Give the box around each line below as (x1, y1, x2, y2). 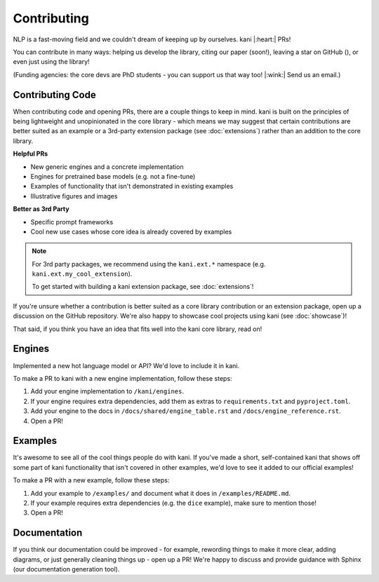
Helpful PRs (13, 149, 48, 158)
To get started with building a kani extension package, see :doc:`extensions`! (32, 283, 254, 291)
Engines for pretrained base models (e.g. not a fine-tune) (30, 172, 196, 180)
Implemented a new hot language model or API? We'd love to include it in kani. (13, 361, 240, 370)
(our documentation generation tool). (13, 565, 120, 574)
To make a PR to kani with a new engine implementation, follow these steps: (13, 374, 232, 382)
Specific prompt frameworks (30, 217, 114, 226)
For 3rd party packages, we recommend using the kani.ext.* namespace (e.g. (32, 259, 266, 268)
